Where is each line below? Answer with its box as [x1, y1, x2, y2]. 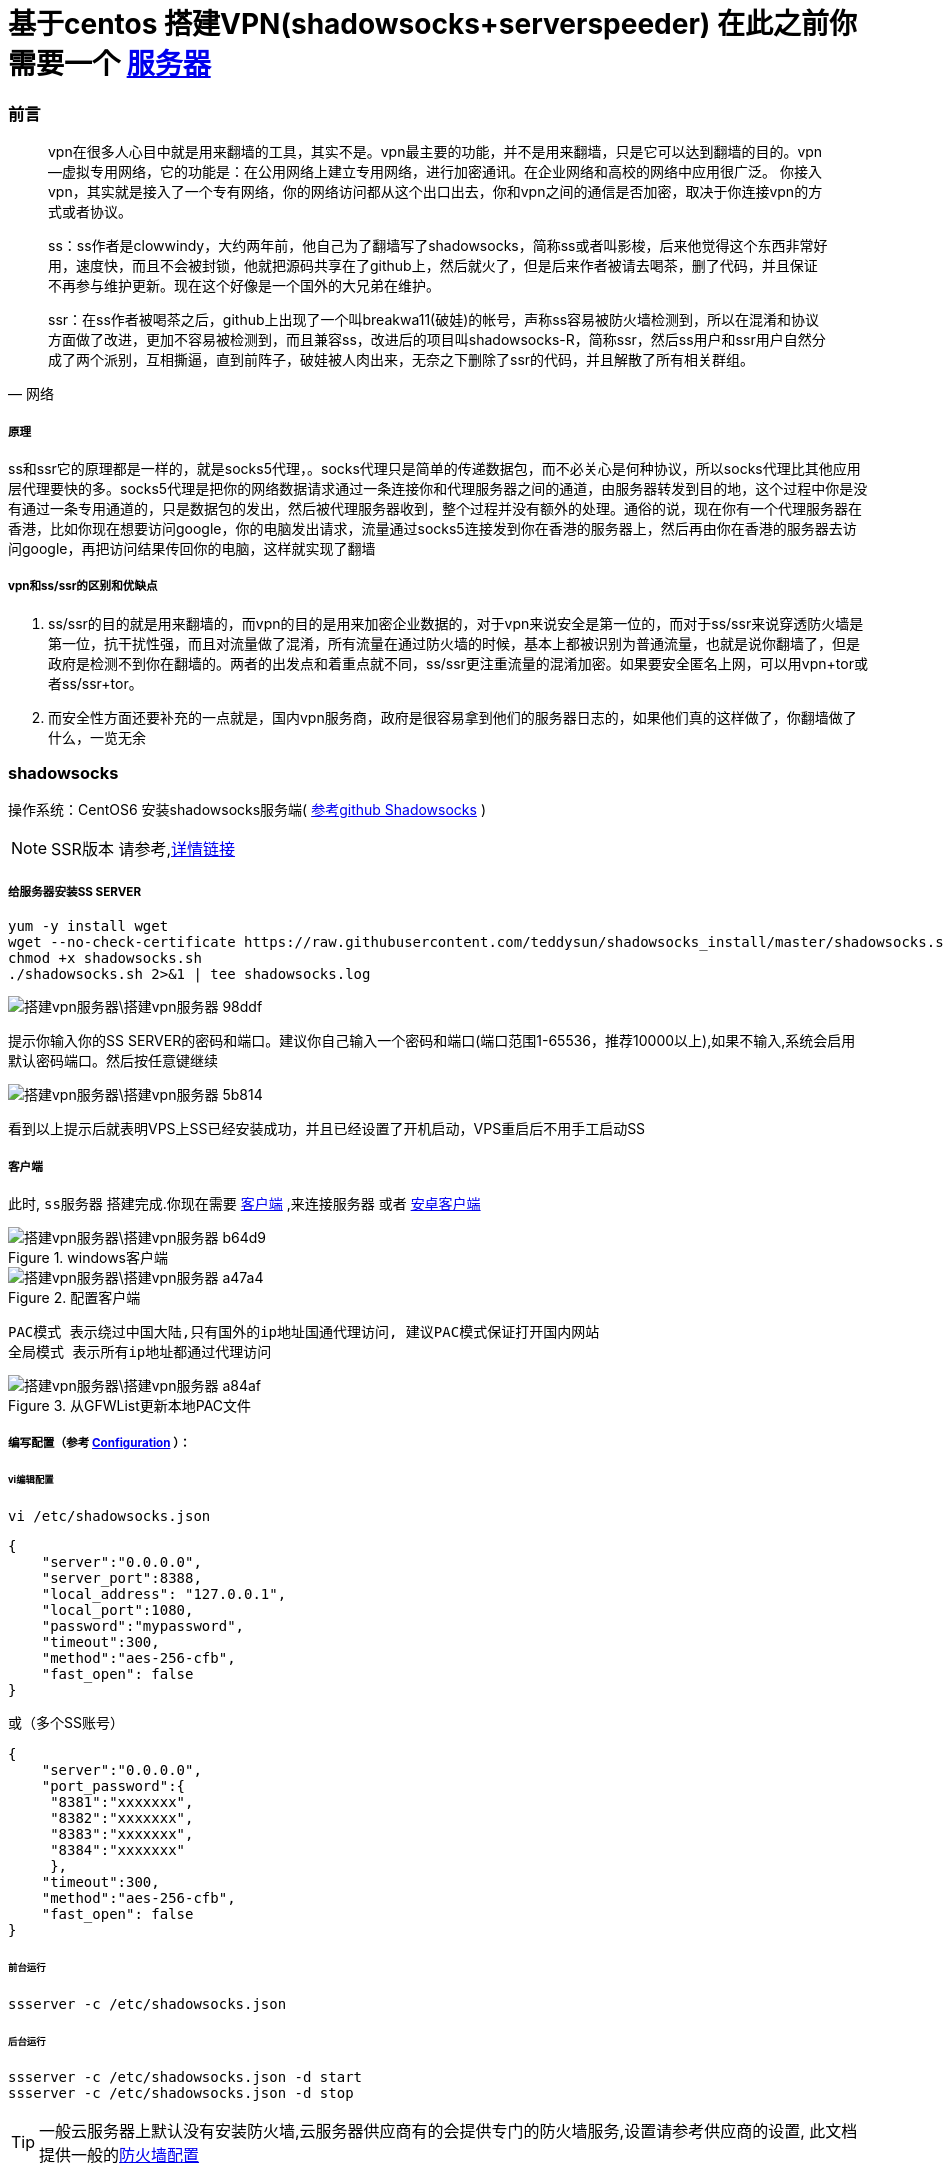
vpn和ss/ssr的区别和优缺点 [8, 579, 158, 594]
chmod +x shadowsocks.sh [8, 950, 202, 967]
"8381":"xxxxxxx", [50, 1794, 194, 1811]
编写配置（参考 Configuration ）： [8, 1436, 191, 1451]
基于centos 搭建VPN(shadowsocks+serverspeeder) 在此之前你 [8, 7, 858, 41]
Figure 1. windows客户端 [8, 1249, 169, 1266]
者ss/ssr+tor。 [48, 674, 143, 692]
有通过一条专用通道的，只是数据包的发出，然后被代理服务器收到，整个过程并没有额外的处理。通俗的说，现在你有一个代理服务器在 [8, 499, 862, 517]
